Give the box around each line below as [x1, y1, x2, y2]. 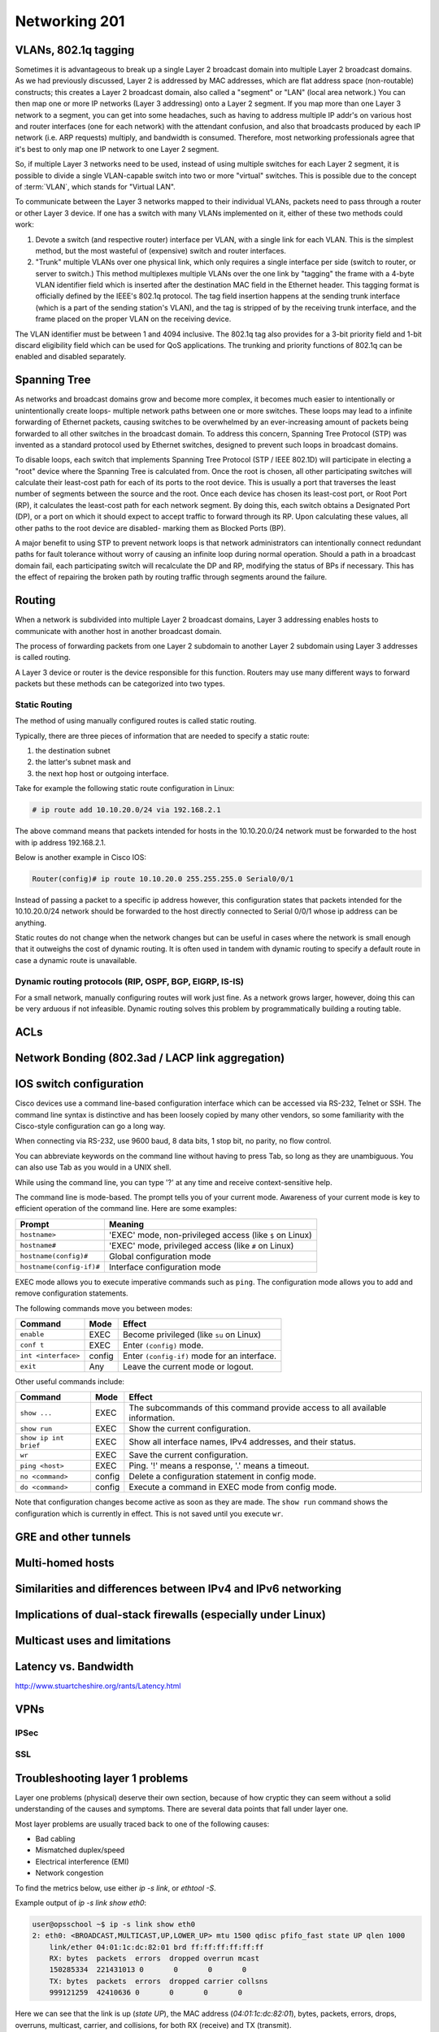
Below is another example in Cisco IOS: [15, 852, 146, 862]
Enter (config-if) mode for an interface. [122, 1350, 276, 1361]
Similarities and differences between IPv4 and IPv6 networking [15, 1582, 341, 1596]
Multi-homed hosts [15, 1556, 115, 1570]
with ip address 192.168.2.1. [15, 837, 106, 847]
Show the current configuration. [128, 1423, 251, 1435]
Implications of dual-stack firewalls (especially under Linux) [15, 1608, 327, 1622]
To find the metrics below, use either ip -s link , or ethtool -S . [15, 1882, 216, 1893]
